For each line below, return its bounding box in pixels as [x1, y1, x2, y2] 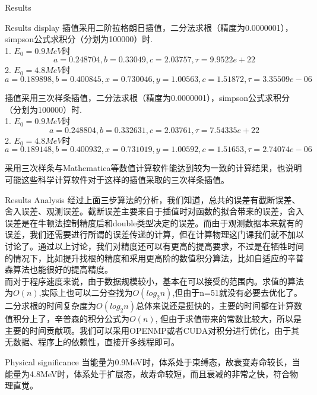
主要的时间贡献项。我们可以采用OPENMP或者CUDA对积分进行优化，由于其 [5, 324, 300, 336]
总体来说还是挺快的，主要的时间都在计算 [135, 299, 294, 312]
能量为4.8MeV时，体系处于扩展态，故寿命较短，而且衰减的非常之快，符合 [5, 367, 290, 380]
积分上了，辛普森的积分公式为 [12, 312, 129, 325]
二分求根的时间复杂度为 [5, 299, 96, 312]
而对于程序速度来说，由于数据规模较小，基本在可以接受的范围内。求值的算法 [5, 274, 304, 287]
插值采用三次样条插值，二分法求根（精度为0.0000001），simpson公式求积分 [5, 91, 290, 103]
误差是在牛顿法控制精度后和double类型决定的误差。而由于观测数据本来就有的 [5, 216, 303, 229]
